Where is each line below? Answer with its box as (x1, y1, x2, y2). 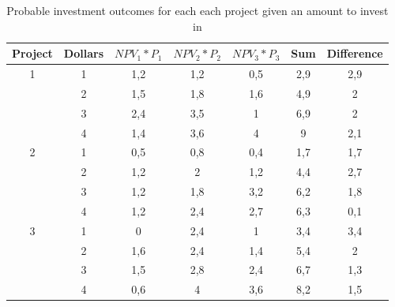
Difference (326, 45, 383, 62)
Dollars (63, 45, 103, 62)
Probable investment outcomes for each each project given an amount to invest (6, 2, 389, 18)
